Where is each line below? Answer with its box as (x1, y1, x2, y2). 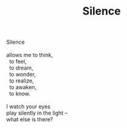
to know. (8, 90, 31, 98)
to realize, (8, 77, 34, 84)
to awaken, (8, 84, 37, 91)
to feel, (8, 58, 27, 65)
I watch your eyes (6, 103, 51, 110)
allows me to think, (6, 52, 53, 59)
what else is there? (6, 116, 53, 123)
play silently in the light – (6, 109, 68, 116)
